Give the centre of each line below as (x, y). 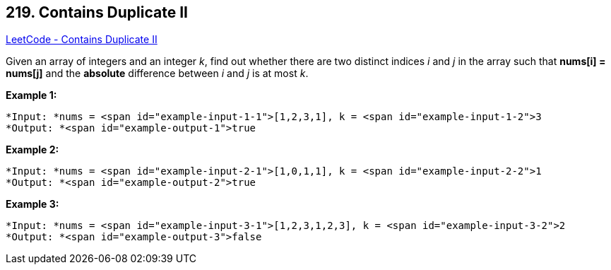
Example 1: (31, 95)
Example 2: (32, 150)
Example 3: (32, 204)
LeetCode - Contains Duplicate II (82, 40)
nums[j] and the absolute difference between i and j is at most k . (157, 74)
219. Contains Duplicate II (97, 12)
